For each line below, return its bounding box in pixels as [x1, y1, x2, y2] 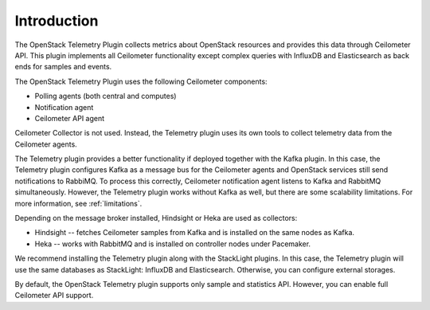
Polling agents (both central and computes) [34, 92, 177, 101]
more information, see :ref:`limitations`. [14, 198, 143, 208]
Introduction [14, 12, 99, 29]
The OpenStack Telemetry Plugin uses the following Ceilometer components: [14, 77, 268, 86]
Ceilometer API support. [14, 291, 94, 300]
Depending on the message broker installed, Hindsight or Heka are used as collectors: [14, 214, 298, 223]
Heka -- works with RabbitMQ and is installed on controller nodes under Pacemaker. [34, 239, 311, 249]
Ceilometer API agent [34, 113, 105, 123]
